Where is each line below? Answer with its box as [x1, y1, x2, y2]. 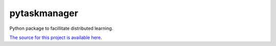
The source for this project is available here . [9, 34, 102, 40]
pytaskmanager [9, 8, 79, 19]
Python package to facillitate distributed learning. [9, 25, 113, 31]
